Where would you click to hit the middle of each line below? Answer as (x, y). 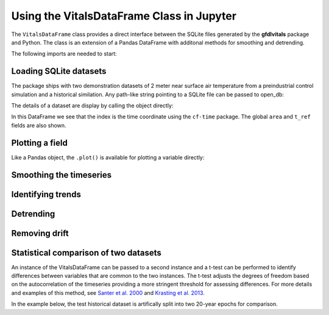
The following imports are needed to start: (64, 54)
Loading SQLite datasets (59, 71)
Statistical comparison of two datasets (86, 252)
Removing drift (40, 233)
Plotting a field (40, 143)
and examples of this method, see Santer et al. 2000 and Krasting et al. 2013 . (108, 292)
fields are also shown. (39, 125)
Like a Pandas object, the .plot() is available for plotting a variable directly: (108, 157)
